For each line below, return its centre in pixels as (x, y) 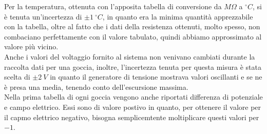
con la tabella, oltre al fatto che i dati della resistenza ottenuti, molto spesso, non (132, 26)
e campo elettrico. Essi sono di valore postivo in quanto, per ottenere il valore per (133, 107)
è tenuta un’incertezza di (43, 16)
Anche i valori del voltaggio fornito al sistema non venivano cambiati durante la (130, 56)
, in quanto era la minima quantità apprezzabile (178, 16)
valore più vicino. (31, 46)
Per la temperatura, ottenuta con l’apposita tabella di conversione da (113, 6)
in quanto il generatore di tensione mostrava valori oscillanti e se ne (156, 77)
